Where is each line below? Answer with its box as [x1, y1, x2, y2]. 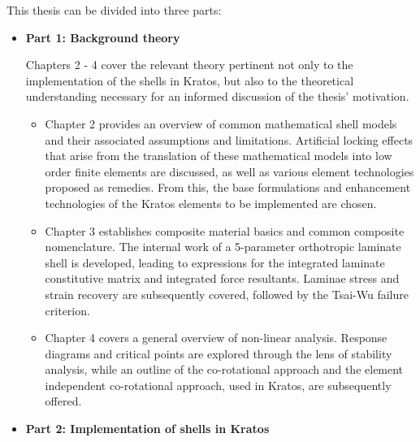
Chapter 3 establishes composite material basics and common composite [45, 222, 405, 239]
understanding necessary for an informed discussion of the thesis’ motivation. [25, 88, 409, 105]
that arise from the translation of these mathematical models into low [45, 147, 392, 164]
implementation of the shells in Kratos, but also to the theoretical [25, 71, 354, 89]
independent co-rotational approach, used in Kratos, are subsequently [45, 376, 392, 393]
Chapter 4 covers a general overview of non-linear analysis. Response [45, 329, 388, 346]
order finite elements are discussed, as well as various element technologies [45, 162, 414, 180]
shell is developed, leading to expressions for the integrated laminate [45, 253, 385, 271]
